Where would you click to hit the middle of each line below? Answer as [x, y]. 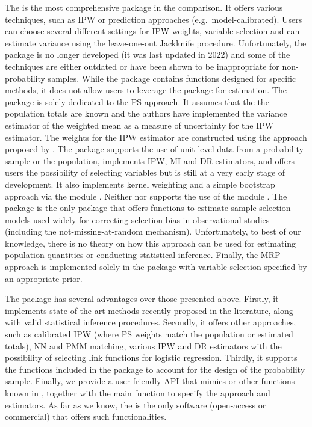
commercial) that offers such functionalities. [86, 416]
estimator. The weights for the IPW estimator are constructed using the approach [156, 137]
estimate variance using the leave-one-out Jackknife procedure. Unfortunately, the [156, 42]
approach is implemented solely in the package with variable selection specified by [156, 267]
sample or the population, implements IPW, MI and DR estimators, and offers [150, 160]
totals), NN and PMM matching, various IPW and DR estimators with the [143, 346]
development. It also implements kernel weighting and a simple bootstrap [140, 184]
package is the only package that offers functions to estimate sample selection [148, 208]
